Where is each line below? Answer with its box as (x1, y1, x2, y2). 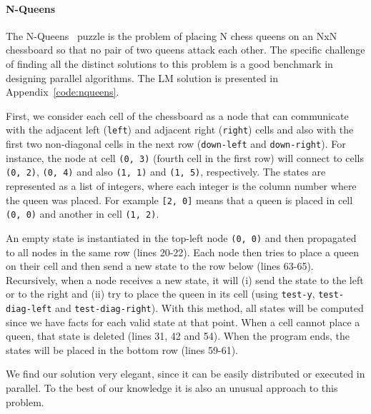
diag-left (6, 303, 52, 314)
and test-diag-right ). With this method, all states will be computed (55, 300, 364, 315)
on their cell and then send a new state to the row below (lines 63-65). (6, 258, 314, 273)
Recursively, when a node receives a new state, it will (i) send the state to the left (6, 272, 364, 287)
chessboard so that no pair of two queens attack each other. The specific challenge (6, 42, 365, 57)
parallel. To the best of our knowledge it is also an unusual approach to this (6, 380, 338, 395)
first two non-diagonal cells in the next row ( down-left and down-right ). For (6, 136, 346, 151)
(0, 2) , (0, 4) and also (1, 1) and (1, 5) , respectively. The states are (6, 164, 326, 179)
